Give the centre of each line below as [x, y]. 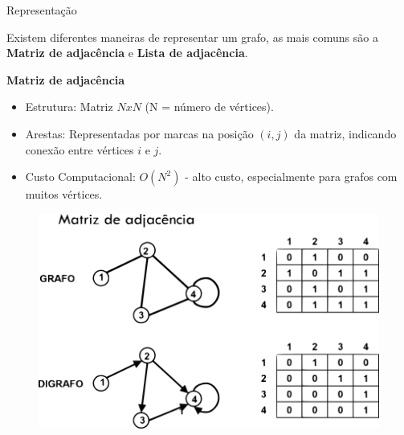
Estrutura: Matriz [69, 107]
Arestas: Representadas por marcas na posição [139, 133]
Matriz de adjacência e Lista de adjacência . [127, 53]
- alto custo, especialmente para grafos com [291, 176]
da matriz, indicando [345, 133]
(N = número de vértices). [209, 107]
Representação [42, 10]
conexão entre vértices [80, 149]
